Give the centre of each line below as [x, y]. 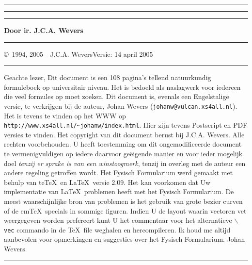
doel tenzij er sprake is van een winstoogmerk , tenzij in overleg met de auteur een [125, 163]
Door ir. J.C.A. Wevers [44, 30]
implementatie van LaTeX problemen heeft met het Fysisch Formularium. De [119, 191]
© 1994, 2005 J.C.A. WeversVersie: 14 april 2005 [79, 54]
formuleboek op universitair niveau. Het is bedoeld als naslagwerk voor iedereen [122, 87]
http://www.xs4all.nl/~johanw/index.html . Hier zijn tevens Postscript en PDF [126, 125]
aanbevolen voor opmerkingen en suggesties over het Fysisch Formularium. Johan [125, 239]
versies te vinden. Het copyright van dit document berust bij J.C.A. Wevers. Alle [124, 134]
